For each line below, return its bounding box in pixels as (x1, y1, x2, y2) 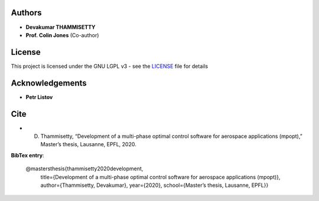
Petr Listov (25, 93, 53, 100)
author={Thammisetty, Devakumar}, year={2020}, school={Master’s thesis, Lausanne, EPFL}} (40, 182, 269, 189)
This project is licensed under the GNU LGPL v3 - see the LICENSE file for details (11, 62, 209, 70)
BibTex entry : (11, 151, 44, 159)
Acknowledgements (11, 78, 87, 88)
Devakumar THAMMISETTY (25, 24, 96, 31)
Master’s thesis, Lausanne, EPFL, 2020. (40, 141, 136, 148)
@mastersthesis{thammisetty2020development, (25, 165, 144, 172)
